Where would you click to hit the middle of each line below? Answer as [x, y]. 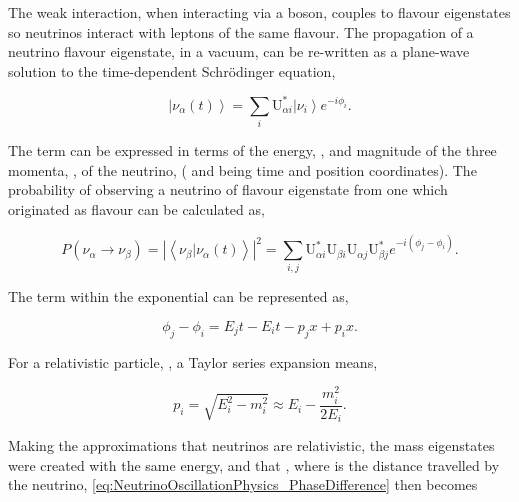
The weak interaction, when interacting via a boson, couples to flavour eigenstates [259, 12]
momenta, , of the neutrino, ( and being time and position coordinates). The [242, 169]
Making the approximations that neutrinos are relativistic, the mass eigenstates [251, 445]
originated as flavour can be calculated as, [136, 208]
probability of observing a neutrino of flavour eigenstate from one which [228, 189]
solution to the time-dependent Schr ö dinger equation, [172, 70]
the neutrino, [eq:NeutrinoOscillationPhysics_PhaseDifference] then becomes [243, 484]
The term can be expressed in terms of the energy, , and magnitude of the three [252, 150]
